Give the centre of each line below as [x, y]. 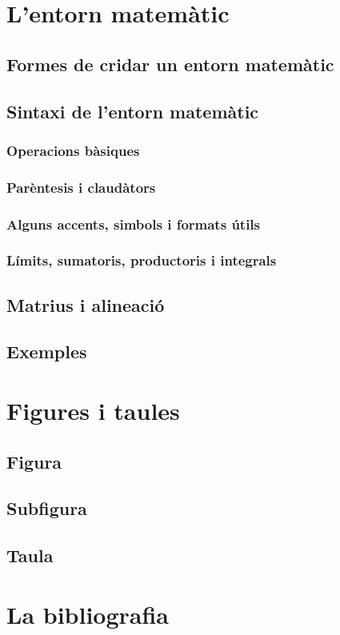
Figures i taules [93, 411]
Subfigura [47, 508]
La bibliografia [88, 614]
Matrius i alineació [86, 304]
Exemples [47, 351]
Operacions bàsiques [73, 150]
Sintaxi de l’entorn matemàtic [133, 111]
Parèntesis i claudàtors [81, 187]
